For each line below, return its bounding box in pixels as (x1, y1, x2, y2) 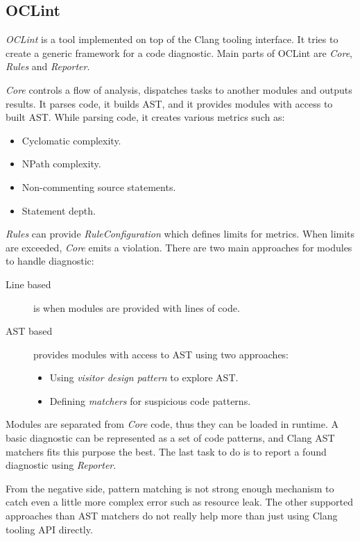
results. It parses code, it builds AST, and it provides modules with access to (6, 96, 333, 110)
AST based (6, 324, 53, 338)
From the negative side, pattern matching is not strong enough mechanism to (6, 481, 334, 495)
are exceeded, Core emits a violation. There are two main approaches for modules (6, 240, 352, 254)
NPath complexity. (22, 156, 101, 171)
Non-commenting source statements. (22, 179, 176, 194)
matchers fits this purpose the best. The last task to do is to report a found (6, 444, 327, 458)
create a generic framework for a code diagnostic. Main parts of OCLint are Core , (6, 45, 352, 60)
